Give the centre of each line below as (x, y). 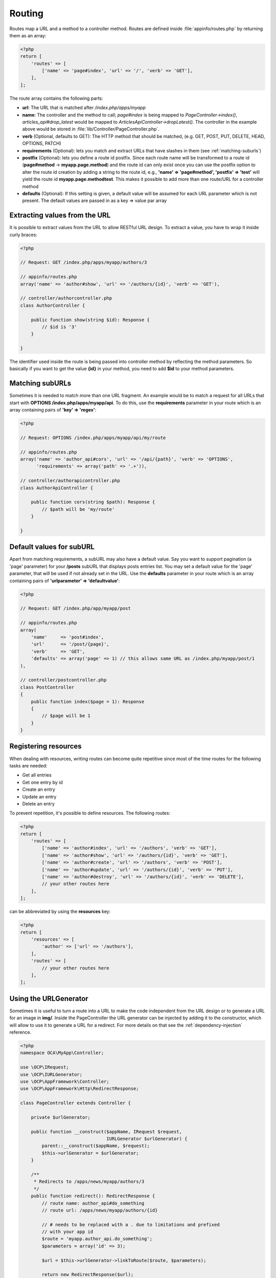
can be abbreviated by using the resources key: (60, 911)
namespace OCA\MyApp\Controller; (62, 1053)
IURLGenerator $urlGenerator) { (147, 1139)
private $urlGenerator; (61, 1117)
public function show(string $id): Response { (90, 320)
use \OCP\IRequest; (44, 1067)
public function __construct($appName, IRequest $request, (107, 1132)
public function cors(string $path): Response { (93, 502)
